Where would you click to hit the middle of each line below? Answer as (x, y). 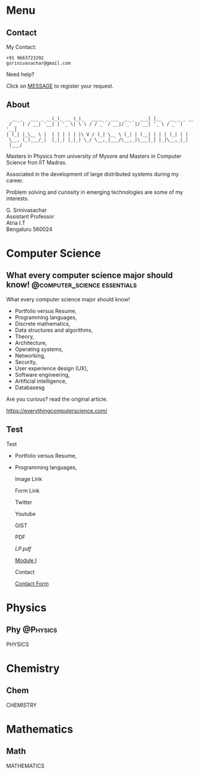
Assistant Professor (30, 216)
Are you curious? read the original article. (57, 399)
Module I (26, 560)
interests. (18, 198)
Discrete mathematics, (42, 323)
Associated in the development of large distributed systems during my (93, 174)
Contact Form (32, 583)
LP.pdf (23, 548)
